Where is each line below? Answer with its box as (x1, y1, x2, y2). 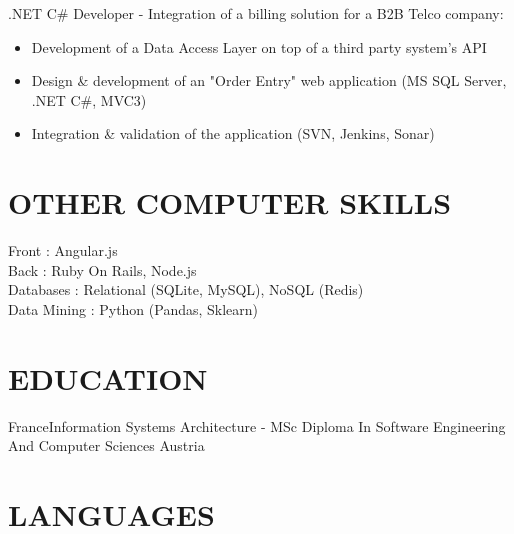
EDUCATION (8, 357, 208, 398)
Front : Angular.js (8, 240, 118, 261)
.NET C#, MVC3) (31, 89, 147, 110)
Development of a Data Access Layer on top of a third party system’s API (31, 36, 487, 57)
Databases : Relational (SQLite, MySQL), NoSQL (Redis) (8, 279, 364, 300)
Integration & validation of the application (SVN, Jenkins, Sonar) (31, 123, 435, 144)
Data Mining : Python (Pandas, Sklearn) (8, 298, 259, 319)
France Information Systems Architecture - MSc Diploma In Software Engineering (8, 415, 506, 436)
